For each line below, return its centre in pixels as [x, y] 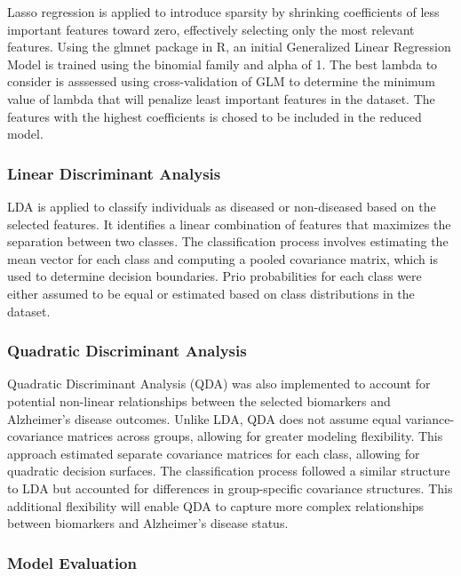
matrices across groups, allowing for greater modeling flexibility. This [255, 436]
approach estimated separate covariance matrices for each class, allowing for [214, 453]
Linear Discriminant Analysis [114, 173]
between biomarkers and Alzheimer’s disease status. [148, 523]
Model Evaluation [72, 562]
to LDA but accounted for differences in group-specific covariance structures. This [230, 488]
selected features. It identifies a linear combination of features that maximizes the [229, 224]
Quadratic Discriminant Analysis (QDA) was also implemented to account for [219, 384]
